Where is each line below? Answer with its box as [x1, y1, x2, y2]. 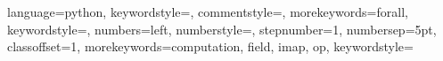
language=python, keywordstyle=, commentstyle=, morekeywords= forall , [7, 3, 408, 20]
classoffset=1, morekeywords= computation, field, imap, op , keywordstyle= [7, 37, 414, 56]
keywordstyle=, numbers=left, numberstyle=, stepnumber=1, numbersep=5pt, [7, 19, 437, 38]
